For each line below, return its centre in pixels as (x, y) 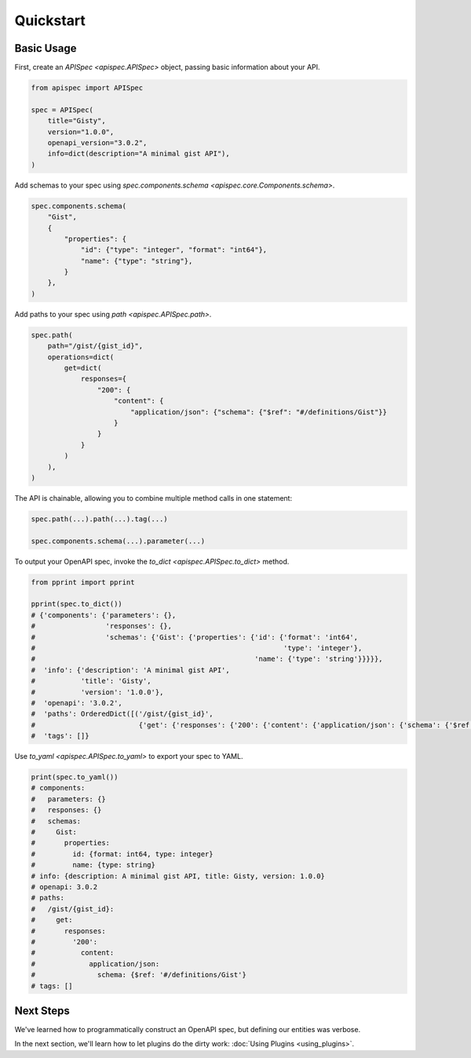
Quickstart (50, 20)
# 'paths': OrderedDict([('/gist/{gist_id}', (122, 714)
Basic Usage (46, 48)
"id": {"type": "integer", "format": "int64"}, (174, 250)
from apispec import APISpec (87, 88)
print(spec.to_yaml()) (75, 777)
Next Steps (42, 1011)
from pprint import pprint (83, 582)
